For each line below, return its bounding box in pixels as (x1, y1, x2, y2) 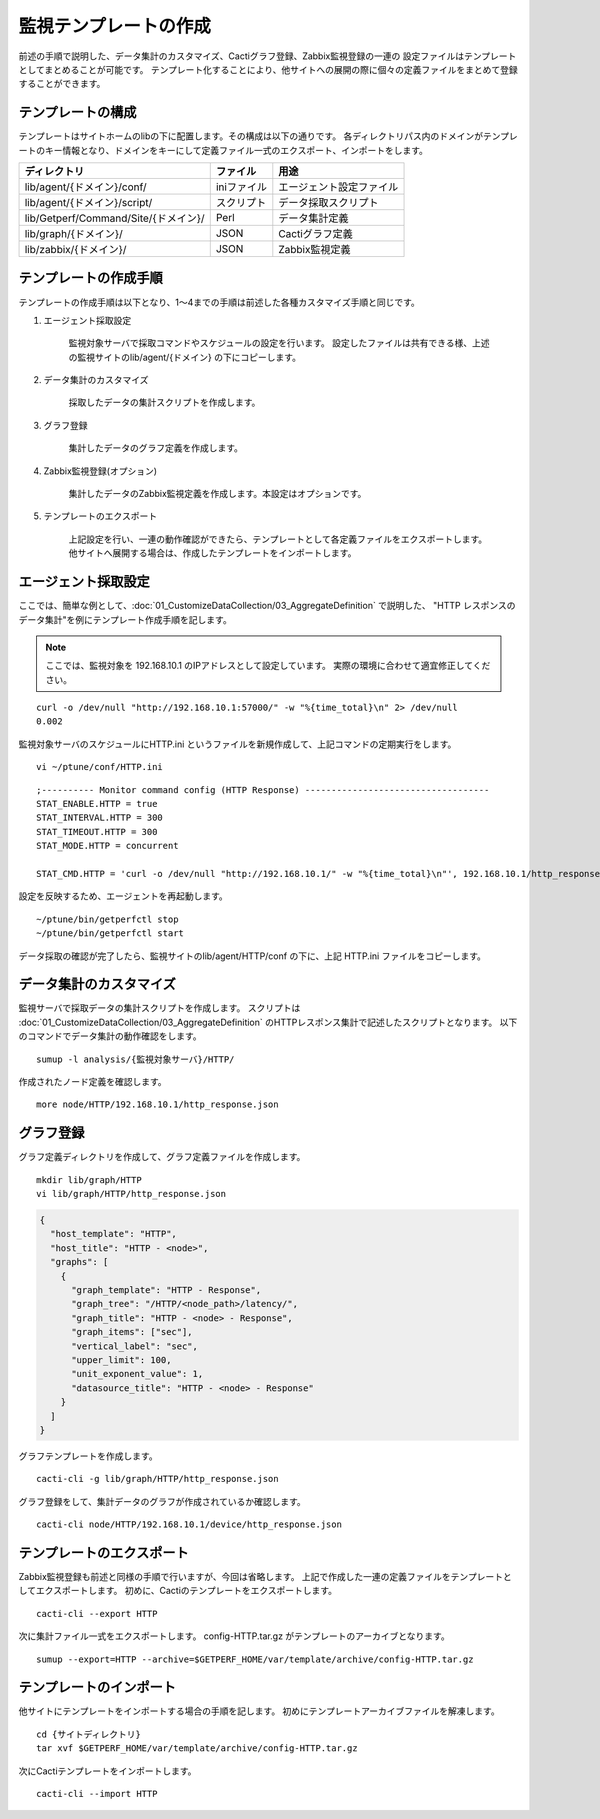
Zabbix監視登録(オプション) (43, 465, 158, 477)
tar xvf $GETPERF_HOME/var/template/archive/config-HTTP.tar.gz (36, 1743, 359, 1754)
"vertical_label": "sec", (71, 1340, 199, 1352)
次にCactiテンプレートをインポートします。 (18, 1765, 197, 1777)
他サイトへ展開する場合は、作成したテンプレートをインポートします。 (68, 547, 357, 559)
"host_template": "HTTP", (50, 1228, 177, 1240)
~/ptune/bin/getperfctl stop (36, 913, 179, 925)
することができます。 (18, 78, 106, 90)
